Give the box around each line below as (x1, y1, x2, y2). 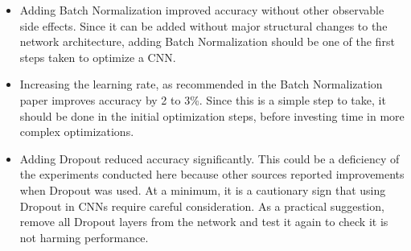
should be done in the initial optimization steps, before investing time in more (19, 107, 405, 124)
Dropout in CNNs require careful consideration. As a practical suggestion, (19, 197, 384, 214)
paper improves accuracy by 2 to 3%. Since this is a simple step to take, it (19, 91, 386, 108)
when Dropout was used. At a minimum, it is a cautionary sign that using (19, 181, 386, 198)
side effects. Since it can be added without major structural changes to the (19, 17, 388, 34)
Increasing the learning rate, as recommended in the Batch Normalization (19, 76, 383, 93)
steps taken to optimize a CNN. (19, 48, 176, 65)
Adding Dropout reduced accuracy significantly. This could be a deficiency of (19, 150, 400, 167)
